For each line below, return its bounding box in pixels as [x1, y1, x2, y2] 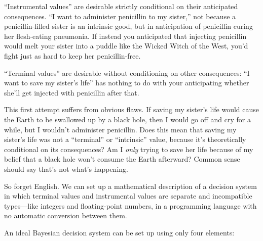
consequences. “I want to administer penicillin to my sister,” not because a [4, 11, 236, 21]
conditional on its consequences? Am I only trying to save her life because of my [4, 143, 253, 154]
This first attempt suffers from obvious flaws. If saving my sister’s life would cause [4, 104, 259, 115]
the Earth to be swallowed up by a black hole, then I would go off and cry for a [4, 114, 251, 124]
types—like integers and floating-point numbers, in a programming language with [4, 200, 257, 211]
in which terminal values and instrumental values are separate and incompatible [4, 190, 252, 201]
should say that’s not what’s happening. [4, 163, 128, 174]
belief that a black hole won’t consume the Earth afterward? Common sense [4, 154, 240, 164]
